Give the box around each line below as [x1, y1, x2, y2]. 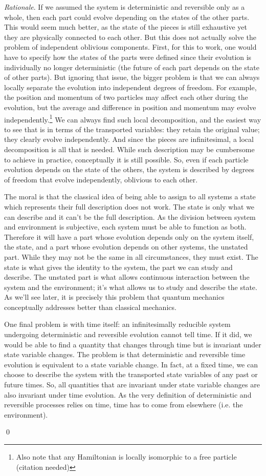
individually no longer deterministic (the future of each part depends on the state [4, 61, 259, 72]
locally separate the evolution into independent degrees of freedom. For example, [4, 81, 257, 92]
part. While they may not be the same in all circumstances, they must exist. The [4, 251, 258, 262]
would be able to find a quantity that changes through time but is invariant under [4, 339, 261, 349]
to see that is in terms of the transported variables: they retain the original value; [4, 123, 260, 134]
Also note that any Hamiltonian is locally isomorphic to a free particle [16, 451, 237, 462]
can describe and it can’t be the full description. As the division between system [4, 211, 256, 222]
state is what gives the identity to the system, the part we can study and [4, 261, 233, 272]
